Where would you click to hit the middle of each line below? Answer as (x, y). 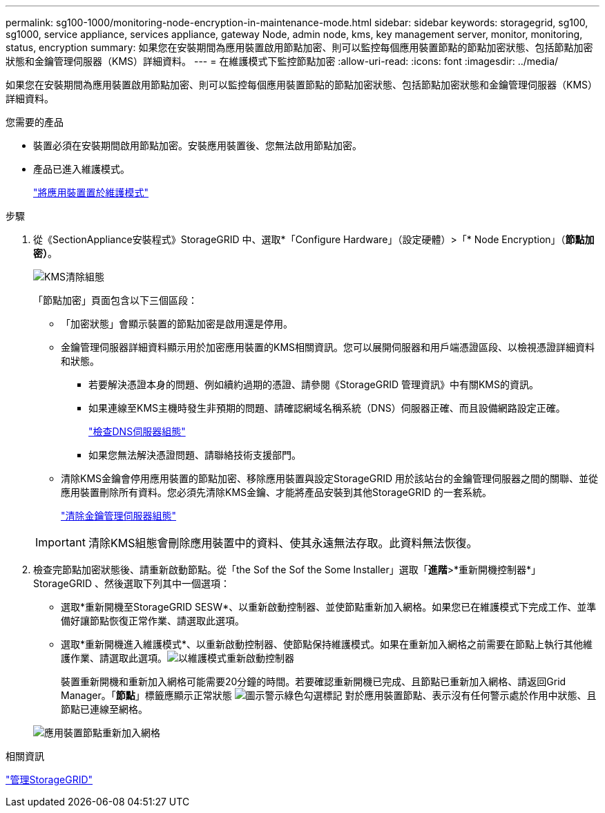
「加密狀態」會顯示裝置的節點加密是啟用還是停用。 (177, 324)
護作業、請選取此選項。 (114, 658)
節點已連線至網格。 (104, 709)
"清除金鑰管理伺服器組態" (119, 516)
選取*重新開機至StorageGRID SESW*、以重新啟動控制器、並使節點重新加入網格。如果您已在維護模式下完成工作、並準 (329, 607)
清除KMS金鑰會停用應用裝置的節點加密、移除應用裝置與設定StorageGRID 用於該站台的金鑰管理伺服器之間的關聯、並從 (329, 478)
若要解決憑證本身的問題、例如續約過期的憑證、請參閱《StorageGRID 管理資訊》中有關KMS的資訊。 (314, 384)
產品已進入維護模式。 (81, 169)
